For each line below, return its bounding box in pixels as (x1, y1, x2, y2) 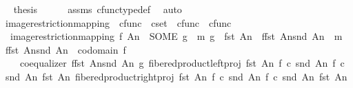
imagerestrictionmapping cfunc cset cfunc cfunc (5, 15, 232, 30)
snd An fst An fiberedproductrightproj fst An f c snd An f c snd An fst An (5, 69, 347, 83)
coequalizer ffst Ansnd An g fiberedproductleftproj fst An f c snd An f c (19, 56, 345, 70)
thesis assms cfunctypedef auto (13, 2, 182, 16)
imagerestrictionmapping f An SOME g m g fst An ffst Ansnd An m (10, 29, 343, 43)
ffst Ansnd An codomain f (5, 42, 126, 56)
